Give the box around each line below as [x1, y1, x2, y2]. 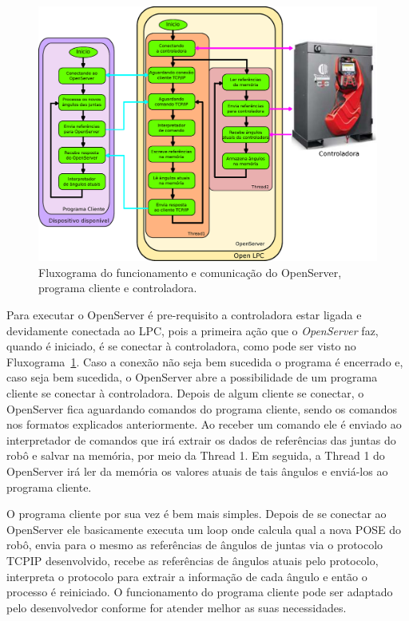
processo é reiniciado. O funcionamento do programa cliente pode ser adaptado [6, 583, 393, 600]
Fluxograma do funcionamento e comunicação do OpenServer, [38, 263, 342, 280]
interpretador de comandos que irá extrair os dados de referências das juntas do [6, 431, 396, 448]
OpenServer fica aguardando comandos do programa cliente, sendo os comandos [6, 400, 397, 417]
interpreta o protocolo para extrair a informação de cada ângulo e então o [6, 568, 367, 584]
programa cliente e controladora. [38, 279, 197, 296]
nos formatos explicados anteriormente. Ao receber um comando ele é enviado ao [6, 416, 402, 433]
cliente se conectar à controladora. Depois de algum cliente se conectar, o [6, 384, 364, 401]
